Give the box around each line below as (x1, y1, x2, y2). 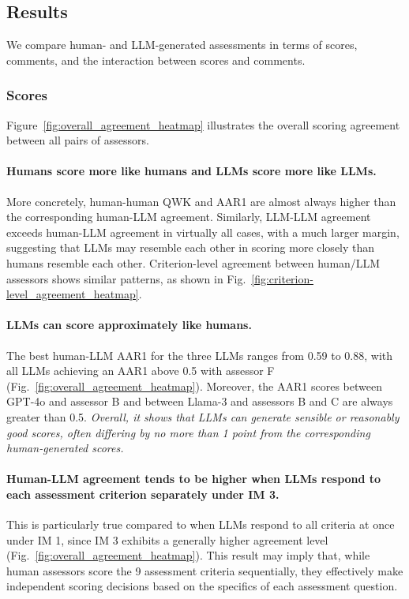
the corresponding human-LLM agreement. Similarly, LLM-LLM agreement (6, 208, 371, 225)
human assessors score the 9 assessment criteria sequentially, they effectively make (6, 562, 403, 578)
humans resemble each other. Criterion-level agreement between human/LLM (6, 254, 381, 271)
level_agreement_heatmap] (6, 286, 139, 302)
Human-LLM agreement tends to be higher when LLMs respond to (6, 470, 381, 487)
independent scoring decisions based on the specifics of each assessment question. (6, 578, 398, 594)
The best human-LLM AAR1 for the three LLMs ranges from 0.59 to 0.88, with (6, 346, 393, 363)
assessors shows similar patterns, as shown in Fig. (6, 270, 246, 286)
